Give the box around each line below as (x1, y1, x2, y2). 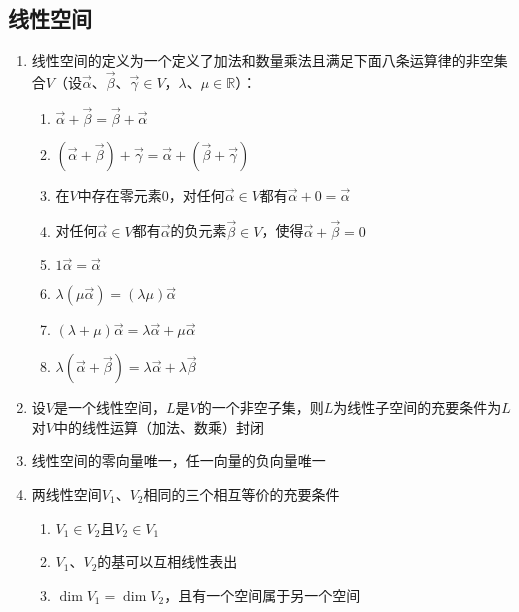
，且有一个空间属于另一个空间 (164, 584, 361, 605)
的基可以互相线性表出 (97, 551, 238, 572)
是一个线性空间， (53, 397, 166, 418)
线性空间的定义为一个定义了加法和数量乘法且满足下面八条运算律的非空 (31, 50, 494, 71)
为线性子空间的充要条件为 (333, 397, 502, 418)
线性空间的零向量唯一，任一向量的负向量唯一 (31, 450, 326, 471)
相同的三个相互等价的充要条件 (143, 484, 340, 505)
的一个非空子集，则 (197, 397, 324, 418)
